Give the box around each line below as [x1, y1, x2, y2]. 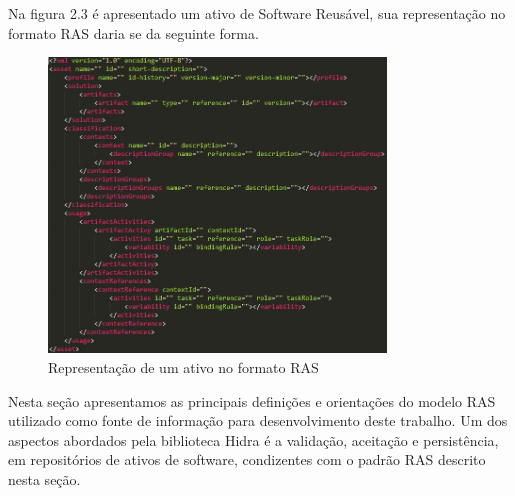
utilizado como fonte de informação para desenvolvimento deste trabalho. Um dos [8, 410, 508, 431]
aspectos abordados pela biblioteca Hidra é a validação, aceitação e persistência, [8, 429, 499, 450]
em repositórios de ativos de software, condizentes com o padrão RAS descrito [8, 449, 486, 470]
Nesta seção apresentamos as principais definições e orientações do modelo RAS [8, 390, 496, 411]
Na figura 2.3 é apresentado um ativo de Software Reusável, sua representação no [8, 3, 506, 23]
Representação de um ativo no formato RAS [48, 357, 319, 378]
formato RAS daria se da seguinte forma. [8, 22, 259, 43]
